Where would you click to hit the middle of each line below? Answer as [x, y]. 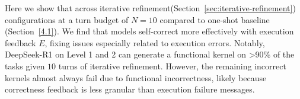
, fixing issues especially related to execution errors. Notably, [155, 42]
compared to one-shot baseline [215, 19]
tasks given [25, 66]
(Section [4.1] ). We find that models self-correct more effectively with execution [149, 31]
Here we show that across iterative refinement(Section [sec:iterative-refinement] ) [150, 8]
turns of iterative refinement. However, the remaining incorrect [172, 66]
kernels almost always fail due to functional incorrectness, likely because [136, 77]
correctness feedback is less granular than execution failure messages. [130, 89]
